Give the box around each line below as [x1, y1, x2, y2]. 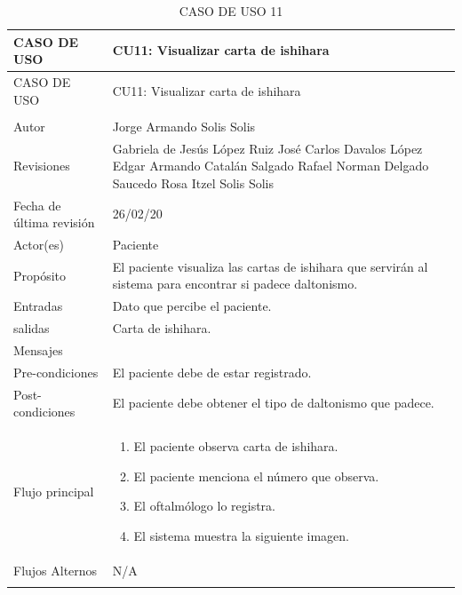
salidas [13, 319, 50, 337]
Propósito [13, 266, 67, 284]
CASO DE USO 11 [179, 2, 283, 20]
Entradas [13, 297, 63, 315]
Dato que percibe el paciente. [112, 297, 272, 315]
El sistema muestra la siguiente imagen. [133, 526, 349, 544]
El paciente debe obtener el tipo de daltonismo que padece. [112, 393, 434, 412]
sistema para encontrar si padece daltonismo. [112, 274, 358, 293]
